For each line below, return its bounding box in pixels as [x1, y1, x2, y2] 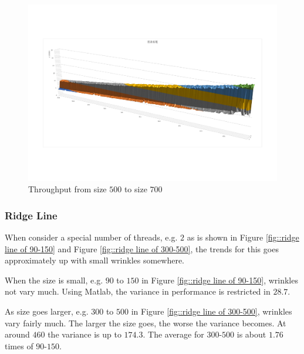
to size [124, 183, 147, 195]
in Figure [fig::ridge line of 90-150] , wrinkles [141, 273, 298, 286]
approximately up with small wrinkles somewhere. [5, 254, 185, 266]
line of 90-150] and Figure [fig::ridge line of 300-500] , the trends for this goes [5, 242, 279, 255]
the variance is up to [48, 328, 121, 340]
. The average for [143, 328, 204, 340]
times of [5, 339, 33, 352]
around [5, 328, 30, 340]
